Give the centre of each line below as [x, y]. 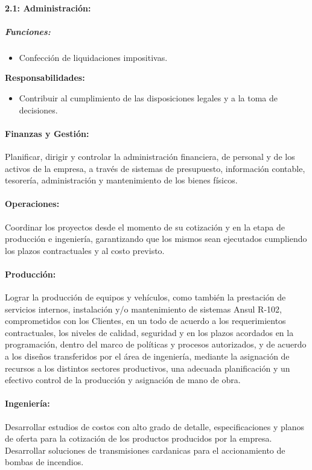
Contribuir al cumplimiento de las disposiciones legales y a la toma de [148, 97]
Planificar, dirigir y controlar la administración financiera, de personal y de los [150, 156]
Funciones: [28, 31]
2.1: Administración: [48, 8]
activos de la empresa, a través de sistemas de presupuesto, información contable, [155, 168]
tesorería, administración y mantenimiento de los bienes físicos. [121, 180]
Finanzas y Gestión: [47, 133]
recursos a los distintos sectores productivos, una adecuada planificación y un [148, 368]
